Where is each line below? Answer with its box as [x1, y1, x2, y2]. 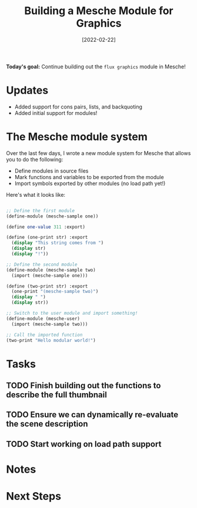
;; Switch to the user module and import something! [6, 311, 138, 316]
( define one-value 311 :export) [6, 224, 85, 230]
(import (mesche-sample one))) [11, 272, 88, 278]
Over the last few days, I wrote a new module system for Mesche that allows [6, 149, 191, 157]
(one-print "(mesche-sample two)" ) [11, 289, 99, 295]
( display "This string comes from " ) [11, 240, 104, 246]
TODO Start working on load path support [6, 439, 162, 449]
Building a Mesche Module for [24, 4, 173, 18]
